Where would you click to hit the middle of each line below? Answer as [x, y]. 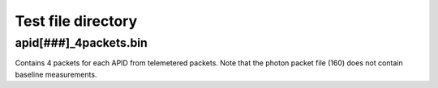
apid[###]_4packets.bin [81, 43]
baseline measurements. [56, 74]
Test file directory [76, 21]
